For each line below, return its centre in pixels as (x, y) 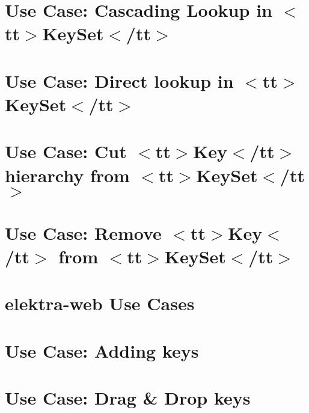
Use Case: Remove (83, 232)
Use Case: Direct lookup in (119, 80)
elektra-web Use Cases (100, 303)
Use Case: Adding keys (102, 350)
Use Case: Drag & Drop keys (128, 398)
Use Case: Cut (66, 151)
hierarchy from (67, 175)
